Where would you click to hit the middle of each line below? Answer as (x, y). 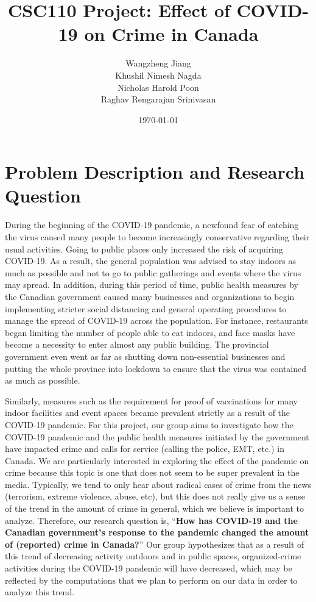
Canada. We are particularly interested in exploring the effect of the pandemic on (157, 460)
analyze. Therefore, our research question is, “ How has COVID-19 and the (151, 520)
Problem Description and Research (155, 172)
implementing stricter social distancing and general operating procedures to (146, 308)
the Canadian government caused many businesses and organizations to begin (150, 296)
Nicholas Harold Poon (158, 87)
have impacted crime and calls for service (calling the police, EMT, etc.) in (145, 449)
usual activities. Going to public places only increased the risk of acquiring (144, 249)
